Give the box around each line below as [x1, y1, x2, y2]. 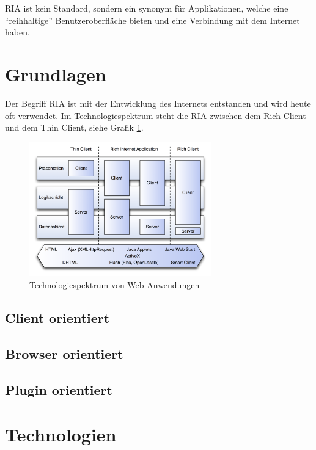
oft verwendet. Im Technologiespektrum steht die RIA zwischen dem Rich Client [5, 109, 306, 122]
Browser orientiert [5, 344, 123, 363]
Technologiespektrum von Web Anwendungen [29, 278, 200, 291]
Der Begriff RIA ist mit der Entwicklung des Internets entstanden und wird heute [5, 96, 311, 109]
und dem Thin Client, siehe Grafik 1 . [5, 121, 144, 134]
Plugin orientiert [5, 380, 112, 399]
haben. [5, 26, 30, 38]
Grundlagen [5, 61, 106, 86]
